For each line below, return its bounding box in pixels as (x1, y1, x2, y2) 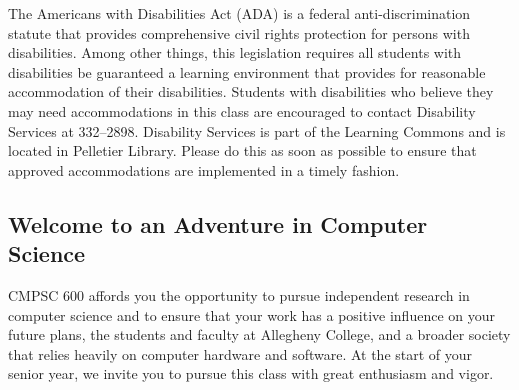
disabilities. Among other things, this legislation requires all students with (8, 42, 462, 63)
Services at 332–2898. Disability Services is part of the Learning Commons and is (8, 120, 506, 141)
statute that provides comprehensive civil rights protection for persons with (8, 22, 470, 43)
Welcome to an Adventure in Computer (8, 208, 428, 239)
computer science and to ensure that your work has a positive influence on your (8, 304, 495, 325)
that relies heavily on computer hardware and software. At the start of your (8, 343, 473, 364)
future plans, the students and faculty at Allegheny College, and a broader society (8, 324, 511, 345)
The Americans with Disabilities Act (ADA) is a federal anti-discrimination (8, 3, 471, 23)
